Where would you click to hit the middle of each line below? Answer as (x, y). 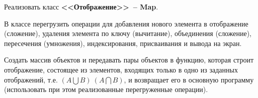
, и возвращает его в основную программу (189, 79)
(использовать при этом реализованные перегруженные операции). (106, 89)
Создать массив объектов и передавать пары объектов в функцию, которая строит (129, 60)
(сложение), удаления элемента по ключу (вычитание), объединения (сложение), (128, 33)
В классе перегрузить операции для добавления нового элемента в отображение (126, 23)
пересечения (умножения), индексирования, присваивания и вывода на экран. (123, 43)
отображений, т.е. (31, 79)
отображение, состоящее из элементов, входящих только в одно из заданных (121, 69)
